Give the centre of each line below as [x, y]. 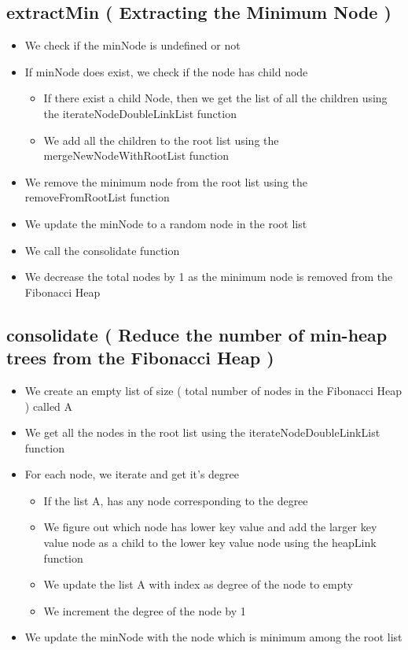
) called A [49, 406]
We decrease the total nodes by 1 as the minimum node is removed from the [209, 277]
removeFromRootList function [97, 197]
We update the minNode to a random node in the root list [166, 223]
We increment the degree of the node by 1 [145, 610]
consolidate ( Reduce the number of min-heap [197, 334]
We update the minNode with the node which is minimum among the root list [213, 637]
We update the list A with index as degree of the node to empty [198, 584]
